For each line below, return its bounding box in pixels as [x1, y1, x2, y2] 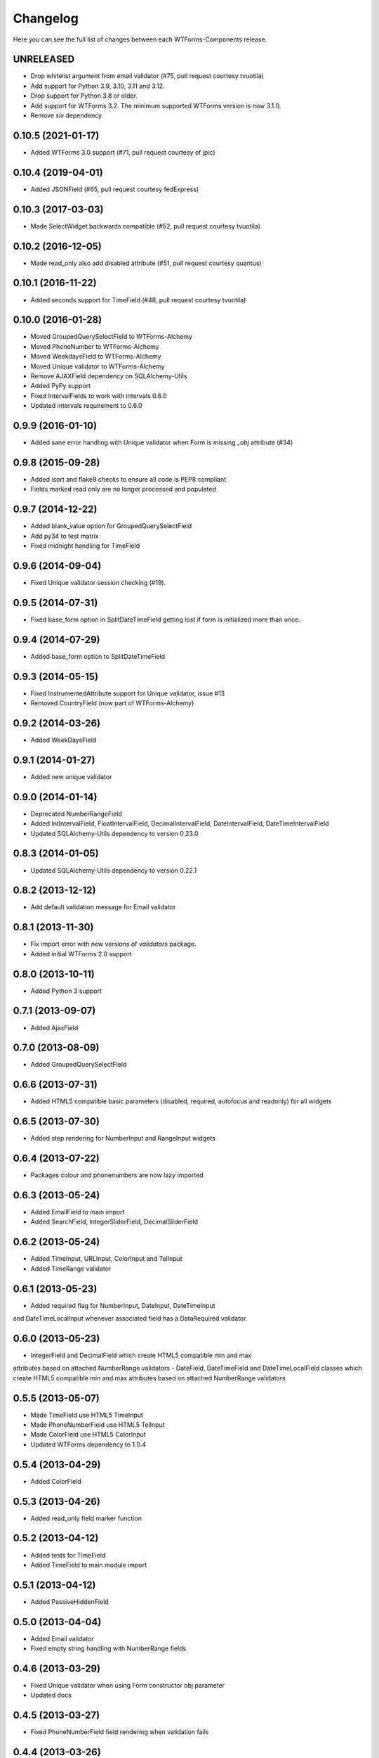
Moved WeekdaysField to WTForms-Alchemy [30, 352, 161, 361]
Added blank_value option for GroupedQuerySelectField [30, 522, 192, 530]
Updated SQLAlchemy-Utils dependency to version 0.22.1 [30, 866, 197, 875]
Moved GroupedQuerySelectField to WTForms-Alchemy [30, 333, 193, 341]
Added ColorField [30, 1477, 82, 1485]
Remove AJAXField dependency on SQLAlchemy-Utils [30, 372, 187, 380]
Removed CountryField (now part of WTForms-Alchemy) [30, 699, 194, 707]
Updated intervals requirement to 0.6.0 [30, 402, 143, 410]
